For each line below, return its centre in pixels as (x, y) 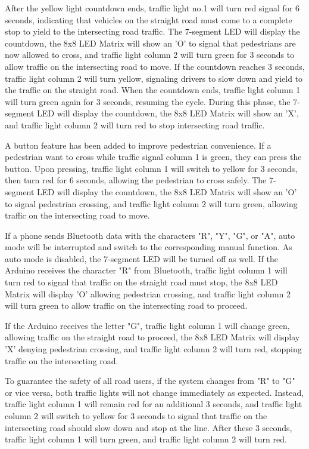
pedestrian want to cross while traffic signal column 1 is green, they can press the (153, 157)
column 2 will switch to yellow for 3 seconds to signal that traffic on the (136, 416)
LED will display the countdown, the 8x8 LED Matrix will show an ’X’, (168, 113)
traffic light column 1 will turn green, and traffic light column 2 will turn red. (146, 439)
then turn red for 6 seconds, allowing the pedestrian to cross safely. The (136, 180)
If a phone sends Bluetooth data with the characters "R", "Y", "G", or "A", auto (150, 235)
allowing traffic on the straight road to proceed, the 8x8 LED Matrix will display (152, 337)
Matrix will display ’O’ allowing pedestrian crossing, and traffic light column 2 (148, 293)
